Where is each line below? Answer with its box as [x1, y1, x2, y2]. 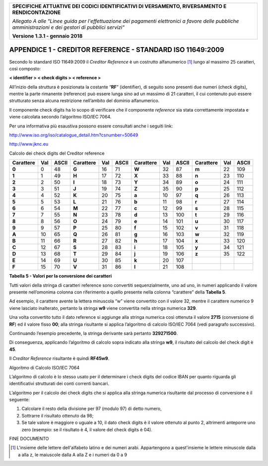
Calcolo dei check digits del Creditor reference [9, 150, 105, 156]
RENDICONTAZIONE [12, 9, 61, 16]
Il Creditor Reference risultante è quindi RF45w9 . [9, 355, 110, 361]
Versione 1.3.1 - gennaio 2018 [12, 33, 83, 39]
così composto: [9, 65, 41, 71]
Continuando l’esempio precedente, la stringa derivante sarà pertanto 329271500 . [9, 330, 178, 336]
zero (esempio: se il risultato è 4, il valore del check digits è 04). [21, 426, 152, 432]
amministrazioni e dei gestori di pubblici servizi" [12, 24, 125, 31]
